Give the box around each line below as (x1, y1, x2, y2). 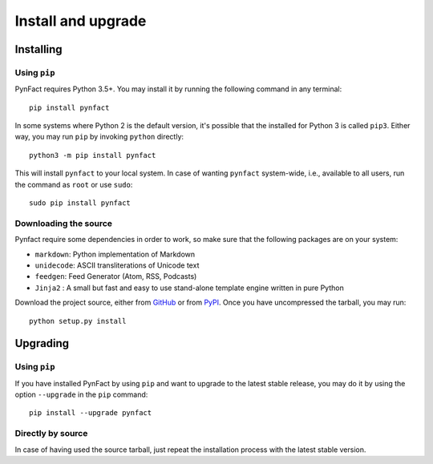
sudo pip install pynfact (29, 199, 132, 208)
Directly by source (14, 428, 88, 439)
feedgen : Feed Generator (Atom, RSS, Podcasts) (34, 272, 197, 281)
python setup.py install (29, 317, 127, 325)
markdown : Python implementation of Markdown (34, 249, 196, 259)
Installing (14, 42, 63, 56)
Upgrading (14, 337, 70, 350)
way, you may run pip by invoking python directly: (14, 132, 184, 142)
